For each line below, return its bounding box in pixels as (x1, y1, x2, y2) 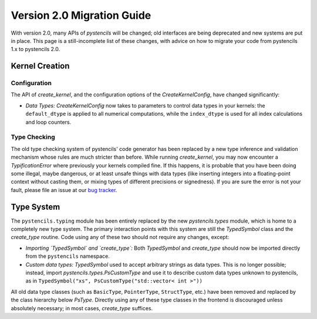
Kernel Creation (11, 61, 70, 71)
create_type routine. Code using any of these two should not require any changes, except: (11, 234, 230, 241)
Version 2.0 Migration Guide (11, 9, 151, 22)
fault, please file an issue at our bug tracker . (11, 186, 117, 193)
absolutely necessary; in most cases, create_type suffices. (11, 304, 153, 311)
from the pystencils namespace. (25, 253, 110, 260)
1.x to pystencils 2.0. (11, 46, 60, 53)
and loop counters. (25, 118, 72, 126)
